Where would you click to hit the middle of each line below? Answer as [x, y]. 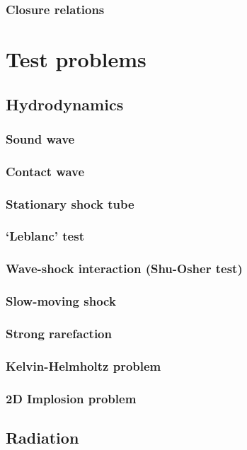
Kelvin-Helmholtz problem [84, 365]
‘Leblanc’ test [45, 236]
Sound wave [40, 138]
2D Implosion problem [71, 398]
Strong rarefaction [59, 333]
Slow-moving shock [61, 301]
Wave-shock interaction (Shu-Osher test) [124, 269]
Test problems [76, 59]
